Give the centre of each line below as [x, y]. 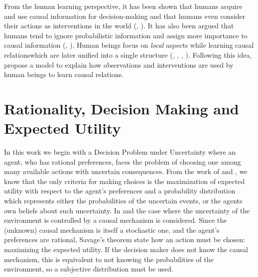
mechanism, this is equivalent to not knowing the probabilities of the [109, 259]
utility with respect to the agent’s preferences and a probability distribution [120, 191]
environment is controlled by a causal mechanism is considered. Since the [116, 220]
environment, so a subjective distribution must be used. [89, 269]
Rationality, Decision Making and [122, 108]
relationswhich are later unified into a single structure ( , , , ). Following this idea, [128, 54]
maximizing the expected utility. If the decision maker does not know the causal [126, 249]
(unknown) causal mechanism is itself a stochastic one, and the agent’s [112, 230]
